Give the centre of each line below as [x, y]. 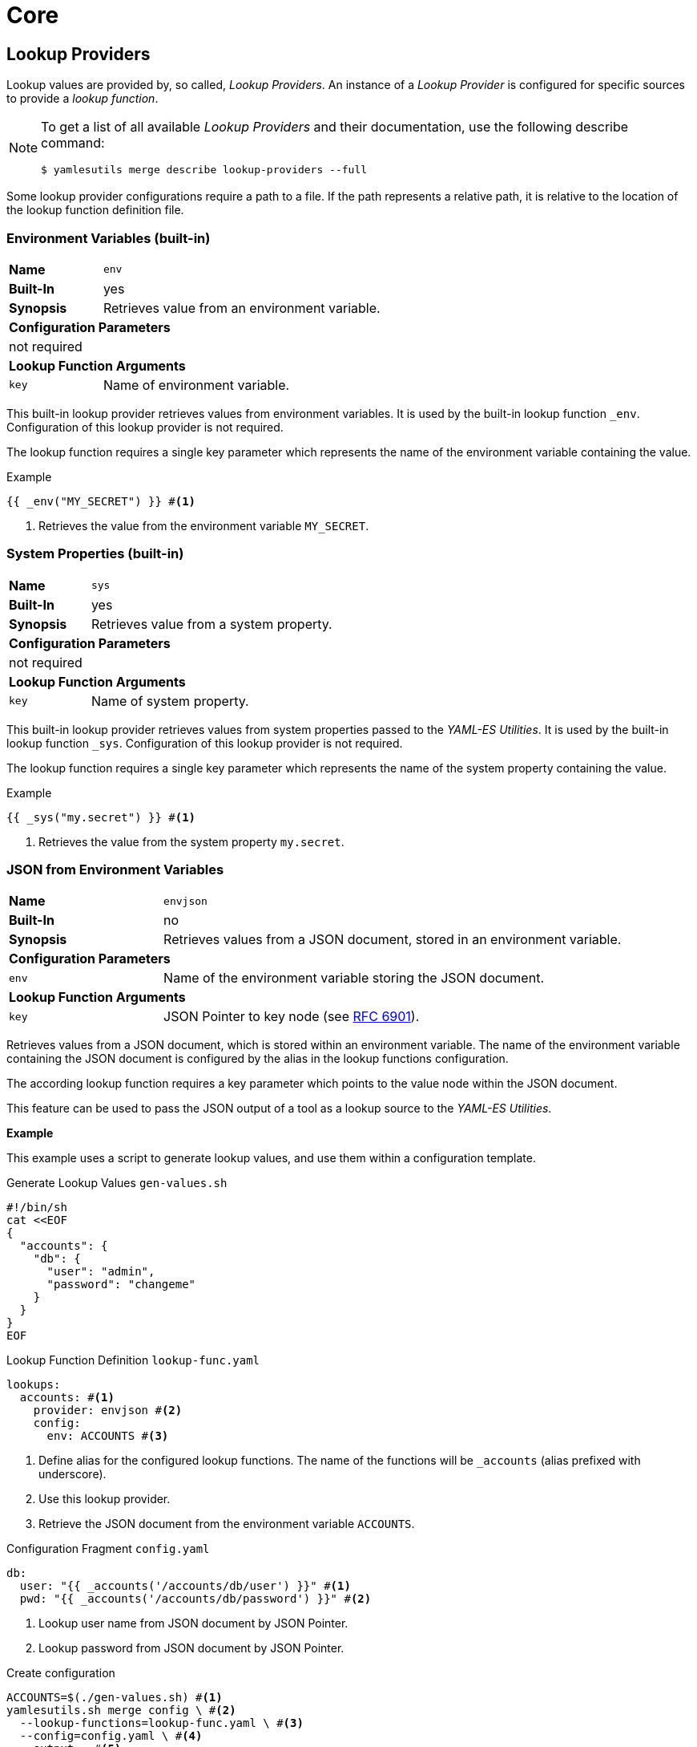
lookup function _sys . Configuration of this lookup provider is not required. [205, 743]
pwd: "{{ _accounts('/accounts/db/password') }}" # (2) [195, 1599]
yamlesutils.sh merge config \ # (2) [121, 1711]
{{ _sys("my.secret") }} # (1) [101, 817]
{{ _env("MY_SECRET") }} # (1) [101, 501]
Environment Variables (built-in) [109, 238]
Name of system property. [170, 701]
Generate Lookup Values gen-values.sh [117, 1183]
